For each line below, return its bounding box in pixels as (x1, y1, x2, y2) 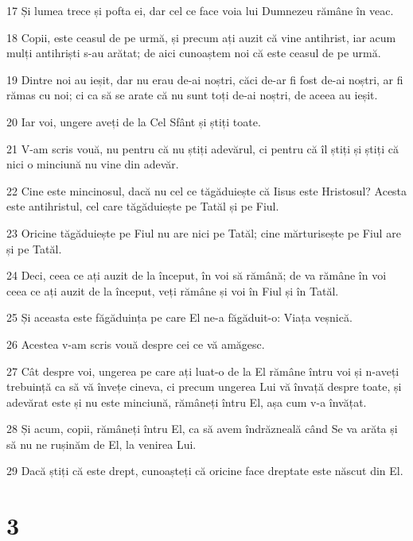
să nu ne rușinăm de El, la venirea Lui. (6, 435, 197, 452)
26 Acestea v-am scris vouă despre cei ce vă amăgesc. (6, 335, 265, 352)
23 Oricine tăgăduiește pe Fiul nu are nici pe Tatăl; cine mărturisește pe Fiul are (6, 224, 401, 241)
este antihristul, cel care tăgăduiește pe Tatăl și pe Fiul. (6, 198, 279, 214)
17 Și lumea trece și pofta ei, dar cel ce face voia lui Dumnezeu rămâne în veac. (6, 2, 394, 18)
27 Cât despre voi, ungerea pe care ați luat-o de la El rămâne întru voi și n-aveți (6, 362, 399, 379)
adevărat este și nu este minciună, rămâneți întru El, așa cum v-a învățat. (6, 393, 367, 410)
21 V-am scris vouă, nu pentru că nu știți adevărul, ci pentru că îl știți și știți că (6, 140, 399, 157)
